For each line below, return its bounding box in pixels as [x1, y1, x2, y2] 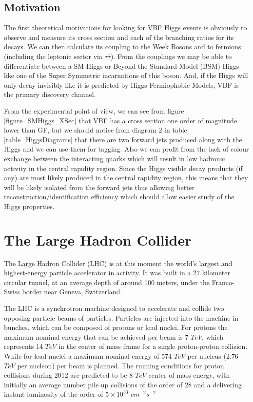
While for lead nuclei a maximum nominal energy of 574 [4, 350, 172, 361]
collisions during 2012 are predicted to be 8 [4, 370, 133, 380]
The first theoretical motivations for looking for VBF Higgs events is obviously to [4, 22, 247, 33]
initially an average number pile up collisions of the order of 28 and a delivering [4, 379, 242, 389]
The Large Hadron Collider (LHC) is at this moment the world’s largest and [4, 258, 233, 268]
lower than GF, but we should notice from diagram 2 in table [4, 125, 187, 135]
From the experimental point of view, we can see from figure [4, 105, 184, 115]
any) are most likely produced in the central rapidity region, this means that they [4, 172, 248, 183]
